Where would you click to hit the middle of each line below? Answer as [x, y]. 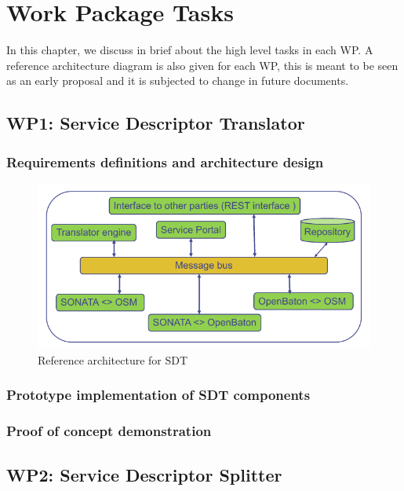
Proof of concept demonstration [109, 431]
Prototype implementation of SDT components [158, 395]
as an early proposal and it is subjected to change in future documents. [178, 81]
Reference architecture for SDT [113, 359]
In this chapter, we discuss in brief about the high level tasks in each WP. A [190, 50]
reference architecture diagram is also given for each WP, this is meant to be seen [202, 65]
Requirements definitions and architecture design [165, 161]
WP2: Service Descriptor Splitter [144, 474]
